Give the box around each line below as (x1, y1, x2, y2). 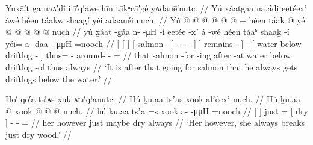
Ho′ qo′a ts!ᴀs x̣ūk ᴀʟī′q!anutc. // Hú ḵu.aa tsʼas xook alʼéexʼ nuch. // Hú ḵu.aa (5, 93, 301, 105)
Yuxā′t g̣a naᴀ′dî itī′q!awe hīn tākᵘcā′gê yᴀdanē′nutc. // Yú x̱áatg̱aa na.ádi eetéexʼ (5, 2, 308, 14)
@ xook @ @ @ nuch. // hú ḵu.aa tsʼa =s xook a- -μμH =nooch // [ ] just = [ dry (5, 104, 308, 117)
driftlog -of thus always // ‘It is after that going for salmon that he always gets (5, 60, 298, 73)
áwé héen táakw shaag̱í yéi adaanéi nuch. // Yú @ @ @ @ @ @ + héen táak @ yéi (5, 13, 308, 26)
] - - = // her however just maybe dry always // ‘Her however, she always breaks (5, 116, 305, 129)
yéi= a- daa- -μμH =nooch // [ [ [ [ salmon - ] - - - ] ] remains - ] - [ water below (5, 37, 302, 49)
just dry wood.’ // (5, 128, 72, 140)
